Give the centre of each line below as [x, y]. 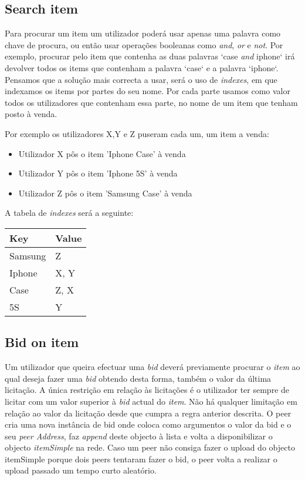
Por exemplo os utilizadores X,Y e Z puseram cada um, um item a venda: [137, 133]
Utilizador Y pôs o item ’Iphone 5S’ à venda [98, 173]
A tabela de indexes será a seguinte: [69, 213]
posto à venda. [31, 114]
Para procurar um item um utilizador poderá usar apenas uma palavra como [143, 33]
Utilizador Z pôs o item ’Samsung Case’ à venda [105, 193]
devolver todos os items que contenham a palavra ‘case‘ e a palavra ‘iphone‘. [142, 67]
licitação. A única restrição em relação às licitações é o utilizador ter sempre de [147, 390]
